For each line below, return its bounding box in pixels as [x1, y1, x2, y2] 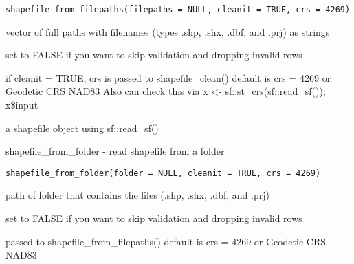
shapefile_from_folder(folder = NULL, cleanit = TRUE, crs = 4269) [5, 168, 321, 178]
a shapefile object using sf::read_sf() [5, 120, 159, 135]
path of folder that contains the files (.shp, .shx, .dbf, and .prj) [5, 188, 269, 202]
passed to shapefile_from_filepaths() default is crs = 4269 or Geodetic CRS [5, 234, 326, 248]
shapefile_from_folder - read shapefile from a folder [5, 144, 225, 158]
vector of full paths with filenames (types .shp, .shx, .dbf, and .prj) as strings [5, 24, 330, 38]
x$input [5, 98, 38, 112]
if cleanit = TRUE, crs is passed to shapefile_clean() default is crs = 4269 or [5, 70, 331, 85]
